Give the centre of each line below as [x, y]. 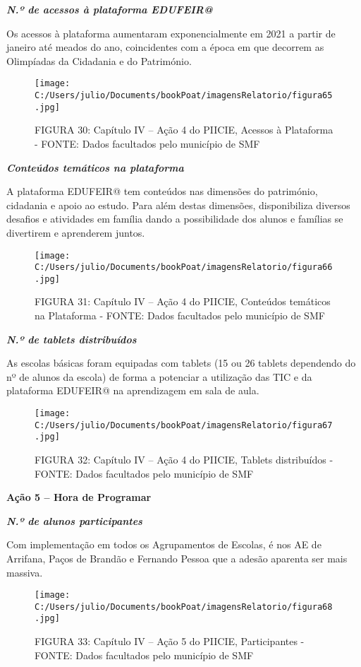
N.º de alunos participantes [74, 520]
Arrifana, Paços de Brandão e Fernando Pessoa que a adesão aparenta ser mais [177, 558]
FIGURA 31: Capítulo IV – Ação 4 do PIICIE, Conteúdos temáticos [183, 301]
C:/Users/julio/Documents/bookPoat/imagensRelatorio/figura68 [184, 607]
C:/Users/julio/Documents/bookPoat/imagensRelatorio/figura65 [184, 96]
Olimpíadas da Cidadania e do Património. [99, 60]
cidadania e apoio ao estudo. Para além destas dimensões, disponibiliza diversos [178, 205]
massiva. [25, 572]
